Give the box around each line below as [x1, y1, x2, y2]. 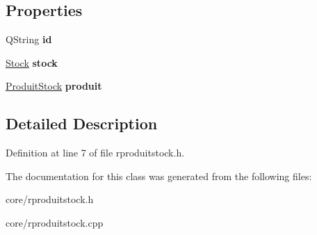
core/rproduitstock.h [6, 192, 94, 206]
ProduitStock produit [6, 79, 102, 93]
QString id [6, 32, 52, 47]
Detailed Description [6, 113, 158, 134]
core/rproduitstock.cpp [6, 215, 104, 229]
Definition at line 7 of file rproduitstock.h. [6, 145, 185, 160]
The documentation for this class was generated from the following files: [6, 168, 312, 183]
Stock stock [6, 55, 58, 70]
